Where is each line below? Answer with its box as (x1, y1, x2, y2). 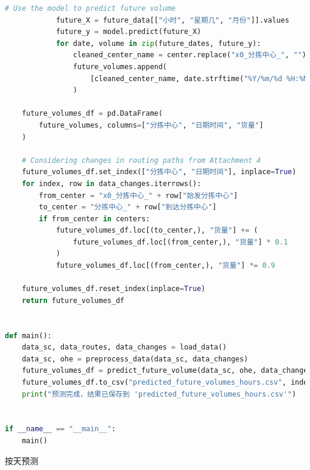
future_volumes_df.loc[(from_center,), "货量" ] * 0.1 (73, 237, 288, 246)
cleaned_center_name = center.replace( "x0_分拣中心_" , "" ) (73, 51, 306, 60)
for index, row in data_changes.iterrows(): (21, 179, 201, 188)
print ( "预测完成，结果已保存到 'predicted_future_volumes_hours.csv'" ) (21, 389, 296, 398)
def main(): (5, 331, 52, 340)
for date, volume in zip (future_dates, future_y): (55, 39, 261, 48)
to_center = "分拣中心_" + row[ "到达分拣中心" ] (39, 203, 217, 212)
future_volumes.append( (73, 62, 168, 71)
